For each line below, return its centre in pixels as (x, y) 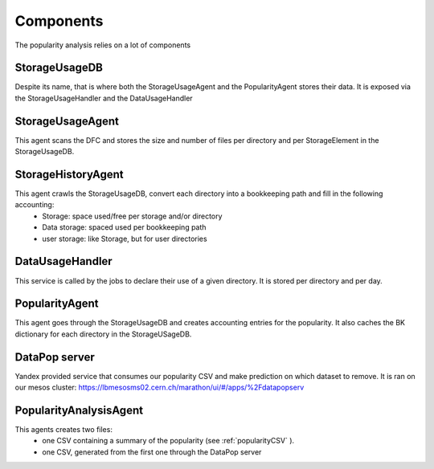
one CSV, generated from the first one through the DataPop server (152, 452)
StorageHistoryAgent (69, 174)
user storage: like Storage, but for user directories (125, 239)
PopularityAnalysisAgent (79, 410)
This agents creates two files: (63, 430)
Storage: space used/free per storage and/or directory (132, 216)
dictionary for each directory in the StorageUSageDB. (103, 334)
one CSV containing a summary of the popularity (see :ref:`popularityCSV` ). (168, 441)
